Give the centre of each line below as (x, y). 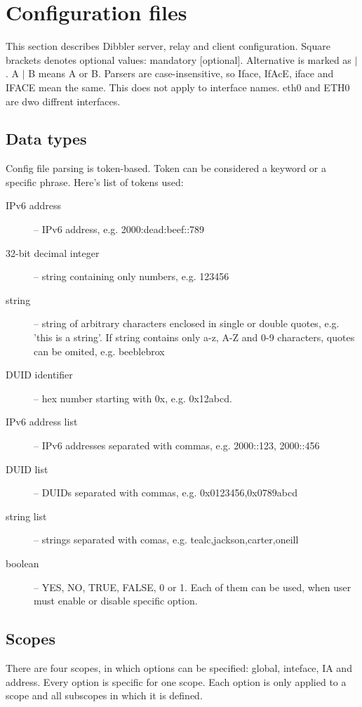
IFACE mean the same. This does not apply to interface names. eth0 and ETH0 (178, 87)
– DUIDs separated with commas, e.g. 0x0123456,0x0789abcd (166, 493)
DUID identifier (39, 375)
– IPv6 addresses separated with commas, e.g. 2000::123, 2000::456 (177, 445)
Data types (46, 139)
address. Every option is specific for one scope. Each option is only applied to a (176, 681)
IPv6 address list (42, 422)
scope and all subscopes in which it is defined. (104, 695)
